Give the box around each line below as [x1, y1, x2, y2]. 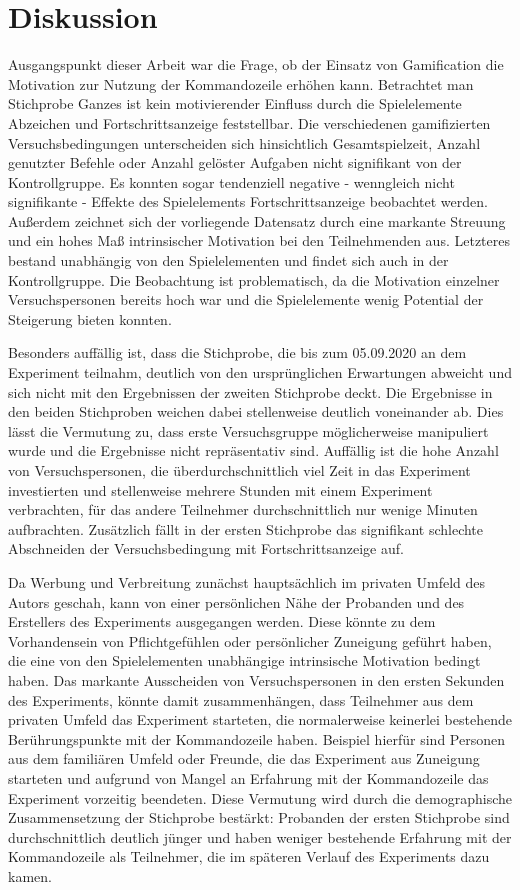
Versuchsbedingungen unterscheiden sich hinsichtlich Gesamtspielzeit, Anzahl [8, 132, 481, 153]
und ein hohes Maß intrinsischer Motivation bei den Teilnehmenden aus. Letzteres [8, 230, 510, 251]
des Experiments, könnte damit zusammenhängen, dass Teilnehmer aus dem [8, 689, 474, 710]
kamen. [8, 865, 52, 886]
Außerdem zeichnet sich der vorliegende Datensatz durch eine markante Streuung [8, 210, 506, 231]
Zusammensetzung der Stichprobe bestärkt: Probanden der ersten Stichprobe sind [8, 807, 510, 828]
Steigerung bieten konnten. [8, 308, 172, 329]
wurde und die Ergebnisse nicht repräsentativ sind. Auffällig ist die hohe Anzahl [8, 440, 499, 461]
